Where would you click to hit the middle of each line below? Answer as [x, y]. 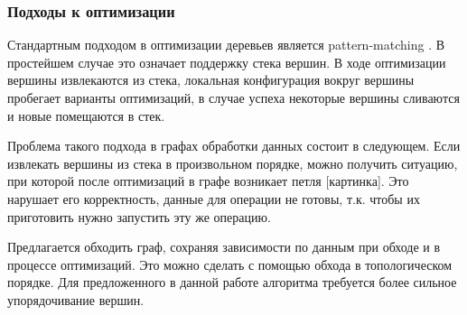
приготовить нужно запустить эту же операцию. [139, 216]
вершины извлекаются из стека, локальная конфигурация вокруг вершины [211, 80]
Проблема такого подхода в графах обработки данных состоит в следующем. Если [234, 146]
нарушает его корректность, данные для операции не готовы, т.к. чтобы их [214, 198]
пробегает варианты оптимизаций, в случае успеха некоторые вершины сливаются [233, 97]
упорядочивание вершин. [76, 299]
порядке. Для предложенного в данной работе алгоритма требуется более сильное [232, 282]
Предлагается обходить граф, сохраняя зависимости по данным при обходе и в [224, 247]
